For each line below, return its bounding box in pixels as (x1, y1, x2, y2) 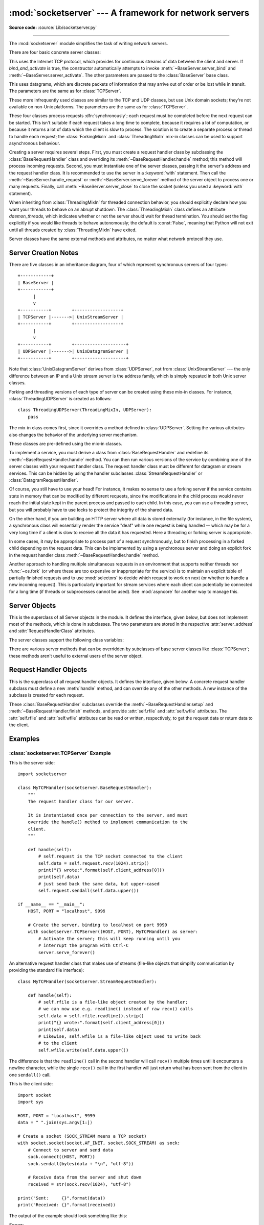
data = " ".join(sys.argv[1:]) (18, 1120, 93, 1126)
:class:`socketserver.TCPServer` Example (9, 750, 111, 757)
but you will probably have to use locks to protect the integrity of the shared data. (9, 507, 174, 513)
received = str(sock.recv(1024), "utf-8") (27, 1181, 132, 1187)
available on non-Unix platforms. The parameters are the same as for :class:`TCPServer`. (9, 104, 188, 110)
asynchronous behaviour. (9, 140, 61, 147)
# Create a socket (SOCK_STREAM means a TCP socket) (18, 1133, 147, 1139)
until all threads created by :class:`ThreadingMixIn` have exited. (9, 227, 137, 233)
